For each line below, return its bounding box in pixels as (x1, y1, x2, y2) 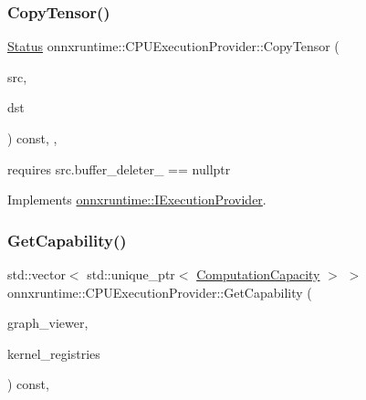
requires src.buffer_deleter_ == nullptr (7, 159, 231, 178)
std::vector (7, 265, 66, 283)
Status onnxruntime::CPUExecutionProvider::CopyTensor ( (7, 37, 340, 56)
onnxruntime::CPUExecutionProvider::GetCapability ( (7, 282, 312, 301)
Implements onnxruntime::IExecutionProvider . (7, 190, 267, 209)
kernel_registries (7, 343, 100, 363)
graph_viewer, (7, 313, 89, 332)
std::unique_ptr (87, 265, 175, 283)
